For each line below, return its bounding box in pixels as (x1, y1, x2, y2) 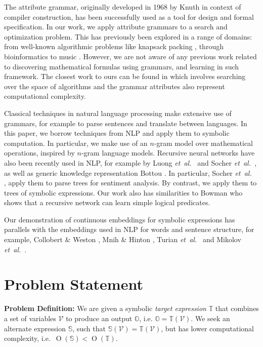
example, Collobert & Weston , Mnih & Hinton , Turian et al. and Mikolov (4, 234, 241, 245)
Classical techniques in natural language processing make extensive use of (4, 107, 232, 118)
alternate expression (4, 323, 66, 333)
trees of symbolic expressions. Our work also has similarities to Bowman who (4, 187, 243, 198)
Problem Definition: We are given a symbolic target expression (4, 303, 206, 314)
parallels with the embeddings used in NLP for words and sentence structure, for (4, 224, 254, 235)
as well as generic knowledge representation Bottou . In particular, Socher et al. (4, 167, 252, 178)
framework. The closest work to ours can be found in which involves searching (4, 71, 246, 82)
